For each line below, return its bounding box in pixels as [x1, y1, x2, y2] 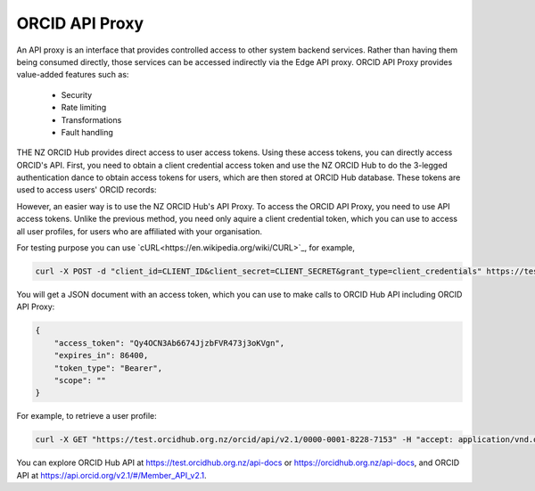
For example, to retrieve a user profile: [16, 411, 157, 421]
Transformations [61, 114, 122, 125]
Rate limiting [61, 102, 107, 113]
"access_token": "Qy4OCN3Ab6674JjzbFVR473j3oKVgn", [53, 338, 285, 348]
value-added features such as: [16, 70, 129, 80]
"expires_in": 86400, [53, 350, 149, 361]
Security [61, 89, 93, 100]
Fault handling [61, 127, 113, 137]
